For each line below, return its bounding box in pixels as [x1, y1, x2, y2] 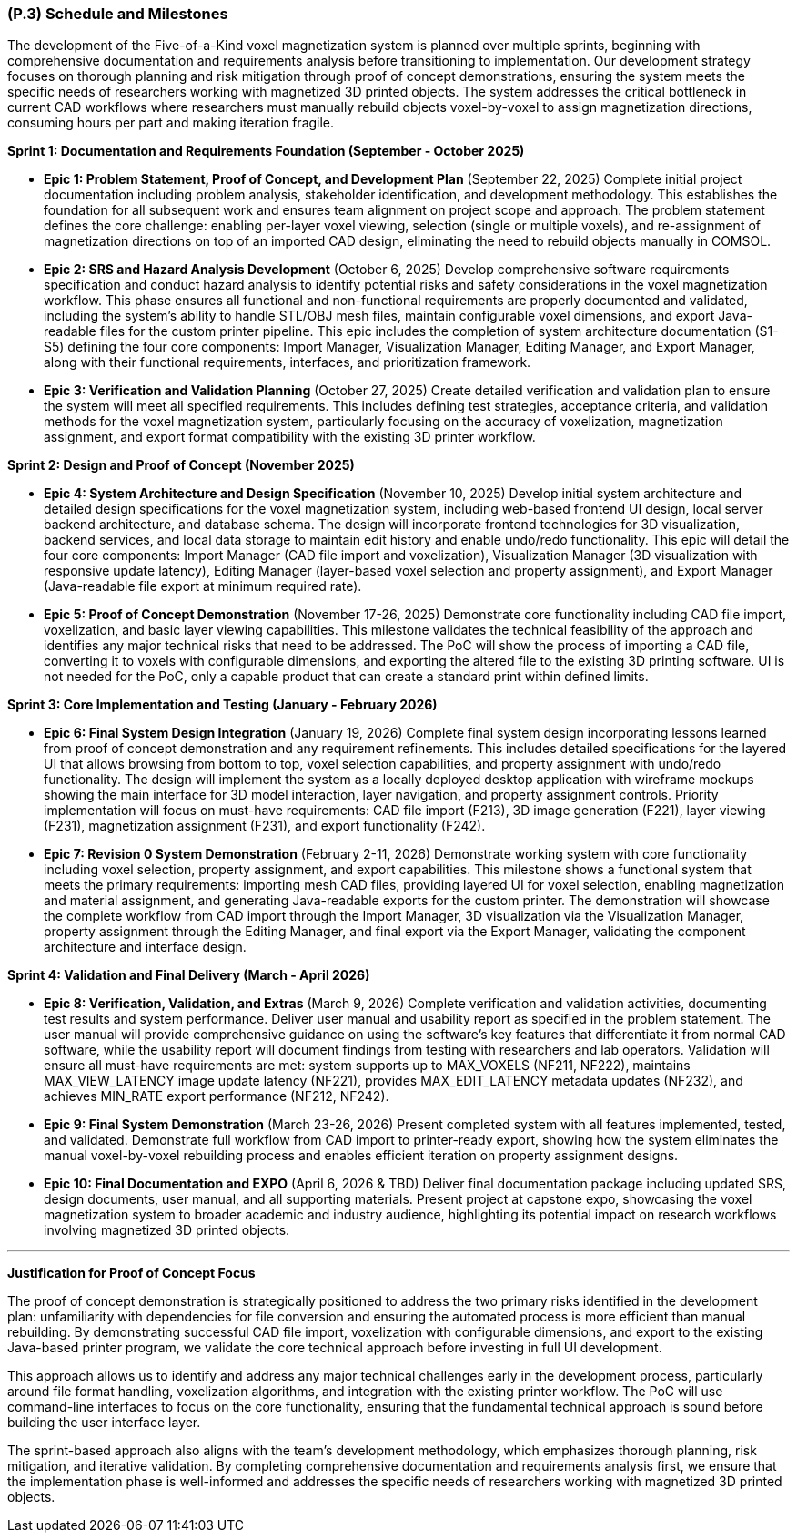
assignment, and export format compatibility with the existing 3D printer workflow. [44, 429, 536, 445]
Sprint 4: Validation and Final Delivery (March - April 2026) [7, 967, 370, 984]
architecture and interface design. [44, 939, 247, 955]
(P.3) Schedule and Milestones [7, 5, 228, 23]
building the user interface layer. [7, 1414, 201, 1431]
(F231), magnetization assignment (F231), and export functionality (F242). [44, 818, 486, 834]
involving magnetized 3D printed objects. [44, 1222, 290, 1239]
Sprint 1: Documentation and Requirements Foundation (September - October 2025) [7, 143, 525, 159]
